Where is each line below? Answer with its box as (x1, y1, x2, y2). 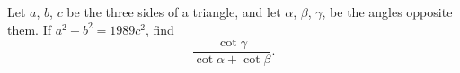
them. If (7, 20, 51, 38)
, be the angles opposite (322, 3, 453, 20)
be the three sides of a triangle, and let (66, 3, 281, 20)
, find (146, 20, 174, 38)
